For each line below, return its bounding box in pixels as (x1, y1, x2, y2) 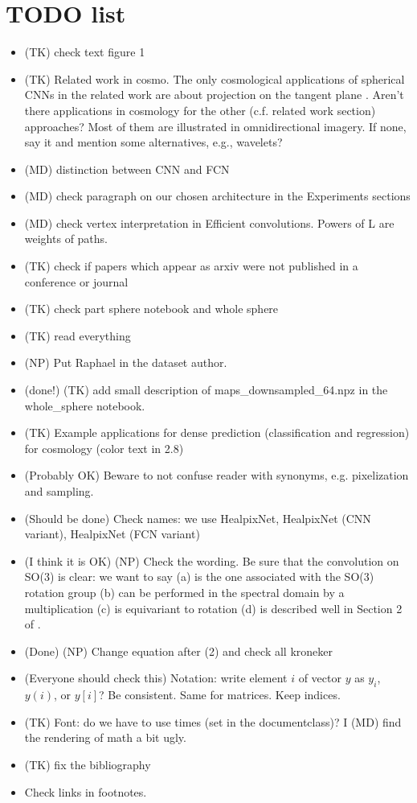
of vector (298, 669, 341, 686)
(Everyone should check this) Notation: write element (24, 669, 288, 686)
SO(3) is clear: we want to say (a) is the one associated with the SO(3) (24, 568, 374, 585)
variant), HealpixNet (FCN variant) (24, 525, 200, 542)
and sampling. (24, 483, 94, 499)
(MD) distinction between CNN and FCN (24, 160, 230, 177)
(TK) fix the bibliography (24, 756, 151, 772)
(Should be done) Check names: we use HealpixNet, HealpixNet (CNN (24, 509, 371, 526)
